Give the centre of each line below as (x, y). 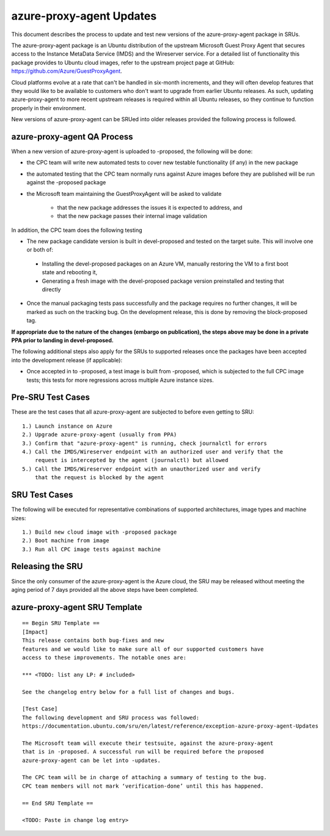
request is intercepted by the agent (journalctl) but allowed (131, 460)
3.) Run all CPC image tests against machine (92, 549)
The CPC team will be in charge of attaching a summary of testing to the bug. (145, 778)
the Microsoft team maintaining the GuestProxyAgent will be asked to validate (124, 193)
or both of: (40, 250)
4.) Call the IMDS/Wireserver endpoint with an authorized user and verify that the (153, 452)
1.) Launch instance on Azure (68, 426)
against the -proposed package (66, 182)
